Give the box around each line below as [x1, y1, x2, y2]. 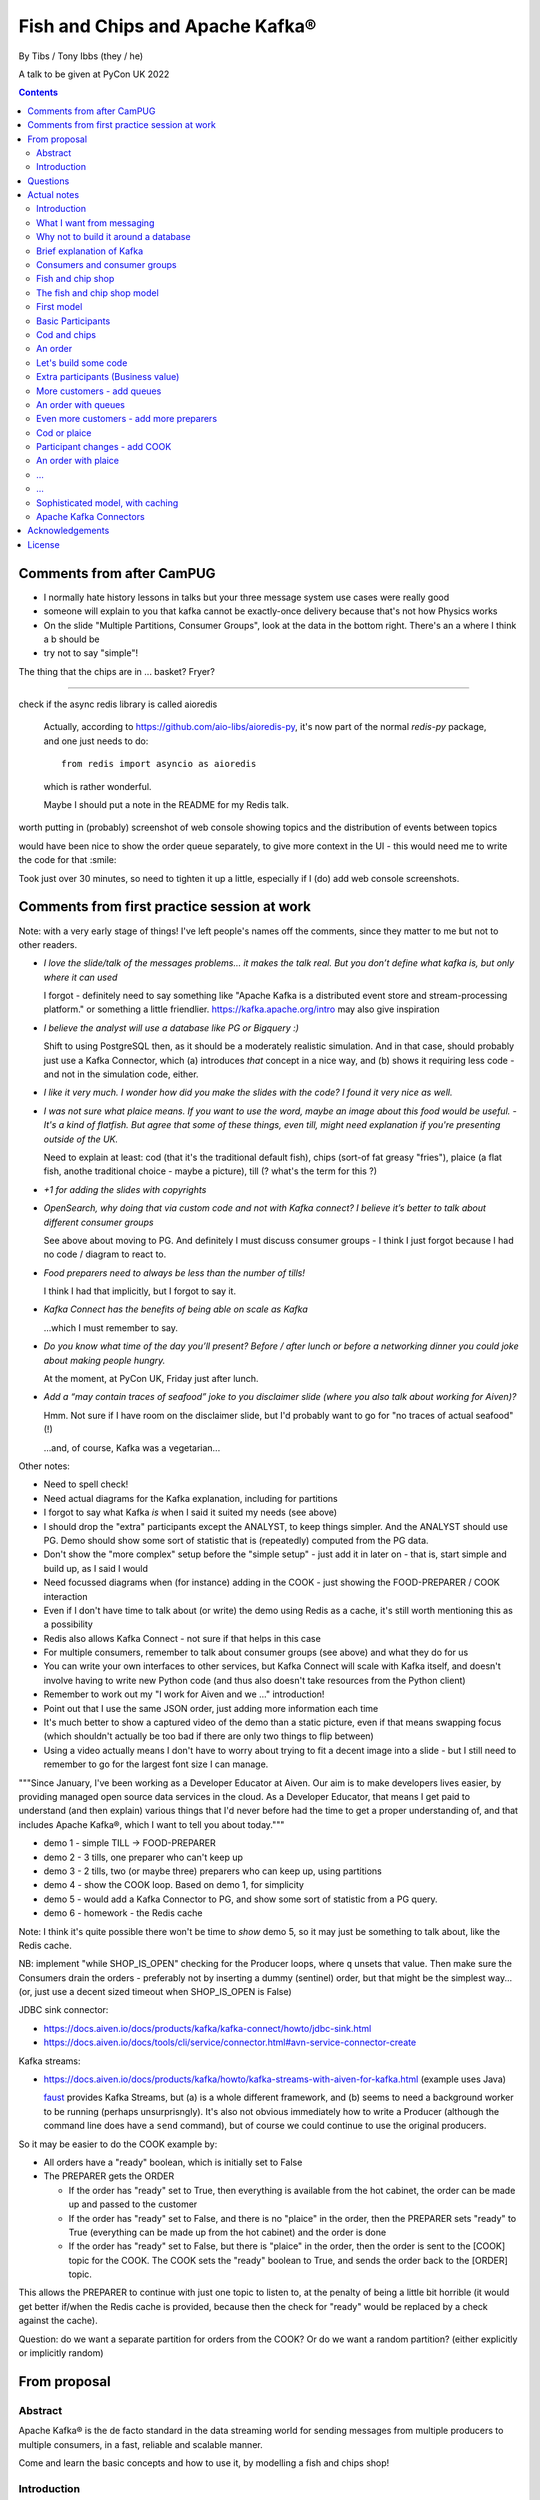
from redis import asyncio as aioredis [61, 758, 257, 770]
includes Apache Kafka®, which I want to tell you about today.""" [18, 1818, 285, 1830]
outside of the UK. [43, 1133, 119, 1145]
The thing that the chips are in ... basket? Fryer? [18, 665, 215, 677]
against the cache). [18, 2315, 99, 2327]
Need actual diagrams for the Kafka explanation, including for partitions [43, 1492, 339, 1504]
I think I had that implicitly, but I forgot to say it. [43, 1285, 237, 1297]
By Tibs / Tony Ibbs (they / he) [18, 50, 144, 62]
